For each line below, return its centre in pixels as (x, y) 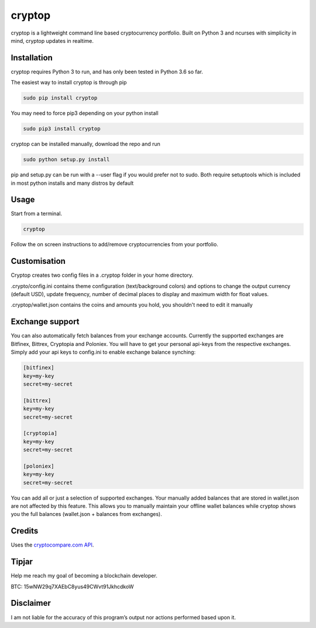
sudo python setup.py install (66, 159)
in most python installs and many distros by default (72, 183)
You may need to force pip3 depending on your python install (85, 113)
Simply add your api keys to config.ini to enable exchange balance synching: (103, 352)
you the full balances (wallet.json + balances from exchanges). (86, 514)
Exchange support (45, 322)
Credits (25, 531)
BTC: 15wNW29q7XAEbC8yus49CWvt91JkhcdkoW (72, 586)
